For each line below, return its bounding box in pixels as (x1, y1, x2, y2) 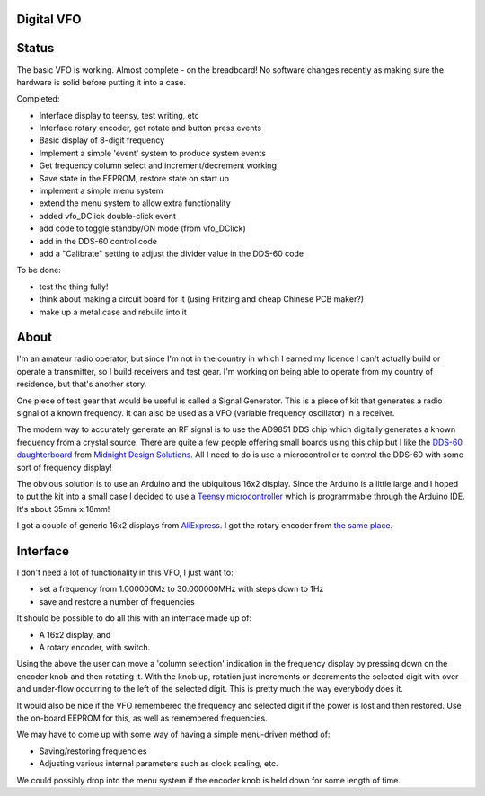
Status (16, 40, 55, 56)
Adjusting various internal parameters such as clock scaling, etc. (39, 758, 278, 769)
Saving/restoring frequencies (39, 746, 147, 756)
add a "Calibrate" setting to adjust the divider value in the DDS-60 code (39, 248, 304, 259)
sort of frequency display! (16, 462, 112, 473)
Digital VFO (16, 12, 82, 27)
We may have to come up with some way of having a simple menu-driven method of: (16, 729, 331, 740)
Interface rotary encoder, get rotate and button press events (39, 122, 262, 134)
